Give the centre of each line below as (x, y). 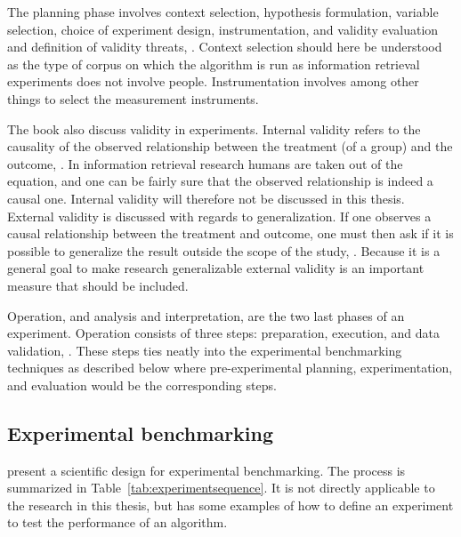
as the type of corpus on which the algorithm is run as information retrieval (214, 64)
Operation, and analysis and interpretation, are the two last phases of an (206, 315)
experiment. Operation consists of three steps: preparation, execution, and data (223, 333)
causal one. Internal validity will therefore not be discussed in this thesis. (206, 198)
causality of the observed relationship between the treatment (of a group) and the (230, 146)
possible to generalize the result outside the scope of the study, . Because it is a (224, 250)
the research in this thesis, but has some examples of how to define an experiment (230, 505)
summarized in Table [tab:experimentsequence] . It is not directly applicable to (221, 488)
